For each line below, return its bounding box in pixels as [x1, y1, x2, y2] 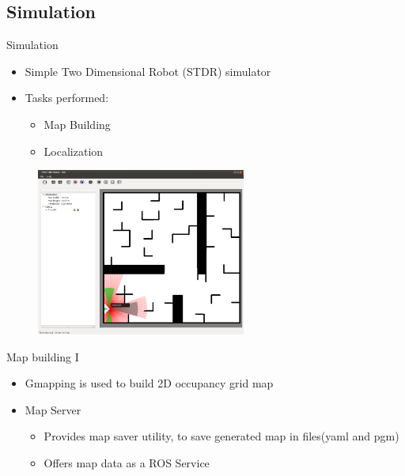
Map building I [6, 348, 79, 365]
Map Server [25, 401, 81, 417]
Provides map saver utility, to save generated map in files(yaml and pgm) [44, 428, 399, 444]
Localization [44, 142, 104, 159]
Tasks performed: [25, 89, 109, 106]
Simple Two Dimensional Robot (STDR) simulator [25, 62, 271, 79]
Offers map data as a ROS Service [44, 455, 210, 470]
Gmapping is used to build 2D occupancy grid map [25, 375, 274, 391]
